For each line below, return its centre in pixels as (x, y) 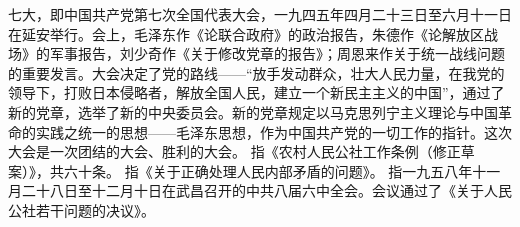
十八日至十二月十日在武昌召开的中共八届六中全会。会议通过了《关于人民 (273, 190)
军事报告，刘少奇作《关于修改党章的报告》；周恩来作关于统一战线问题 (277, 53)
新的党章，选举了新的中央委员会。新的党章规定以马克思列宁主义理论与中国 (253, 111)
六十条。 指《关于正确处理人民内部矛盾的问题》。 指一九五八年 (268, 170)
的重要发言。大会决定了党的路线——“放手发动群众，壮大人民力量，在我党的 (256, 72)
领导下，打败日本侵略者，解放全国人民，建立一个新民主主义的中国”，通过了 (256, 92)
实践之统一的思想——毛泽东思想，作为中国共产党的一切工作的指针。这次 (273, 131)
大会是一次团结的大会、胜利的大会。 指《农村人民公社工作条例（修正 (234, 151)
